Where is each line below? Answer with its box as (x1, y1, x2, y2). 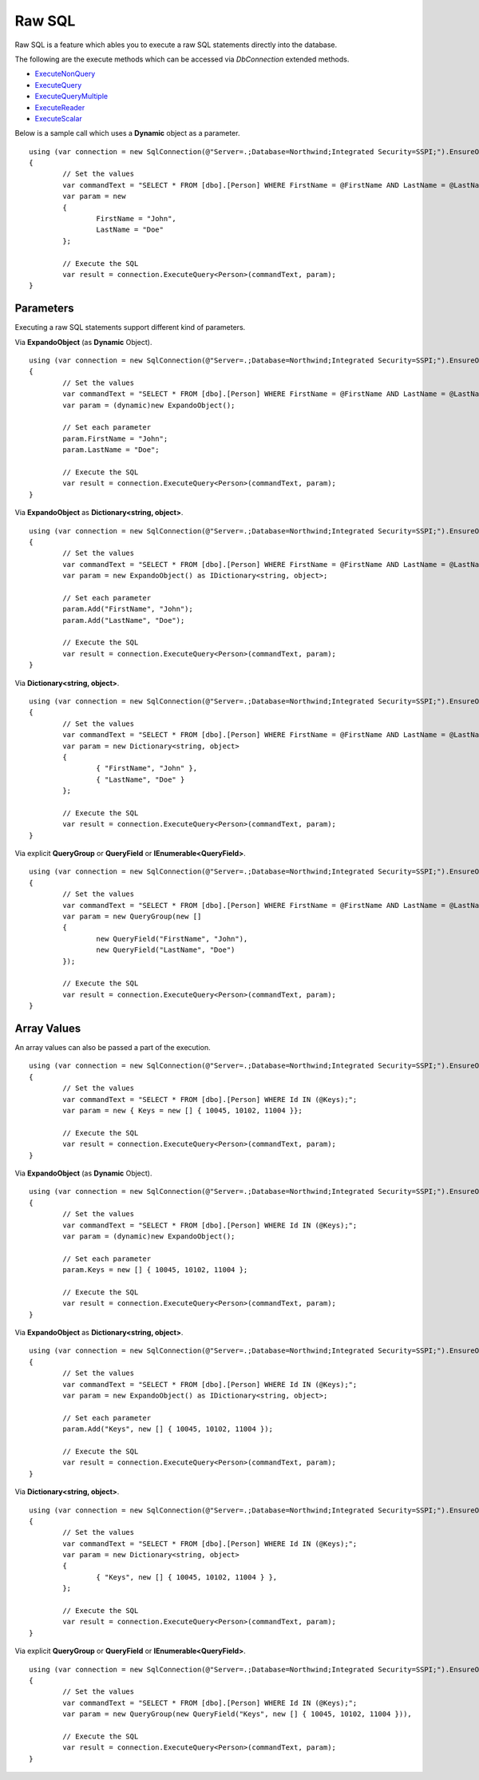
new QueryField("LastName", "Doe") (96, 946, 236, 954)
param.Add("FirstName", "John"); (62, 605, 193, 614)
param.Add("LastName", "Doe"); (62, 616, 185, 624)
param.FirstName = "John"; (62, 434, 168, 443)
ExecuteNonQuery (34, 69, 96, 79)
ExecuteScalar (34, 113, 83, 123)
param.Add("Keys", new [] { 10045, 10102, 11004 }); (62, 1425, 273, 1433)
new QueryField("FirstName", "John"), (96, 934, 248, 943)
